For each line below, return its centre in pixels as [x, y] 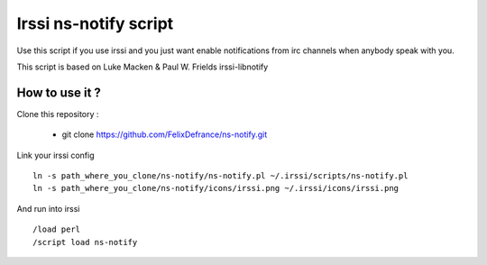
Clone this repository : [58, 114]
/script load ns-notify [85, 242]
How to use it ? [59, 92]
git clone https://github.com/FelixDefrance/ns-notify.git [165, 134]
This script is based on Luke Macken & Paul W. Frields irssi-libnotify [142, 67]
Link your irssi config [55, 155]
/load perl [57, 229]
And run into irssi [48, 208]
